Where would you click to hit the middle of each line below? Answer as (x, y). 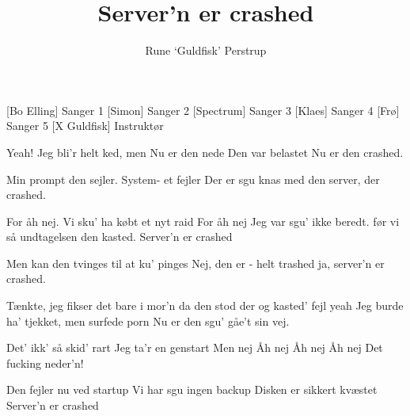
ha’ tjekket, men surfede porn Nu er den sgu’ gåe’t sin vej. (148, 321)
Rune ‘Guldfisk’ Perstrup (206, 50)
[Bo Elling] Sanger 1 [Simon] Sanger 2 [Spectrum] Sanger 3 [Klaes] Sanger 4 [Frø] (203, 110)
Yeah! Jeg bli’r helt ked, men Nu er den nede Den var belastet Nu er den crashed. (205, 152)
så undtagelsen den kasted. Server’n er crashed (120, 237)
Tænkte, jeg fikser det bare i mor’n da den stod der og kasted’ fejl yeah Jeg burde (205, 305)
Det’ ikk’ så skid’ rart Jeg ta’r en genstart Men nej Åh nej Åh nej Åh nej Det (195, 347)
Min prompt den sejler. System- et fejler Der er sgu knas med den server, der (193, 179)
